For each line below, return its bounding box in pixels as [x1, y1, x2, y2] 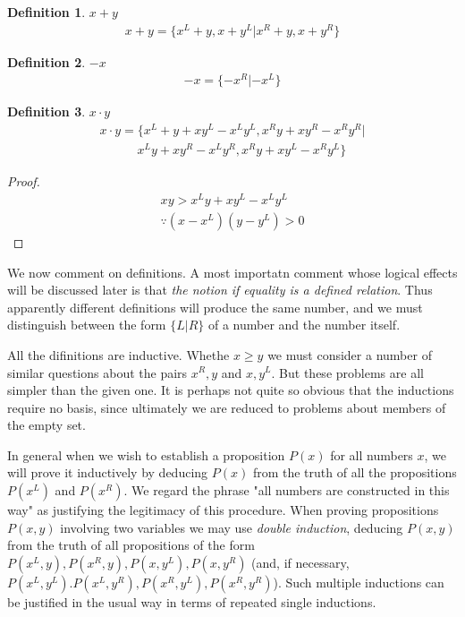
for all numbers [330, 445, 413, 464]
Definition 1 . [7, 3, 86, 21]
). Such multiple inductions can [273, 572, 444, 591]
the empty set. [7, 416, 86, 434]
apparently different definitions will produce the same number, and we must [7, 297, 423, 316]
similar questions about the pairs [7, 363, 188, 381]
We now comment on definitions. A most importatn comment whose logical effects [7, 262, 458, 281]
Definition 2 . [7, 52, 86, 71]
